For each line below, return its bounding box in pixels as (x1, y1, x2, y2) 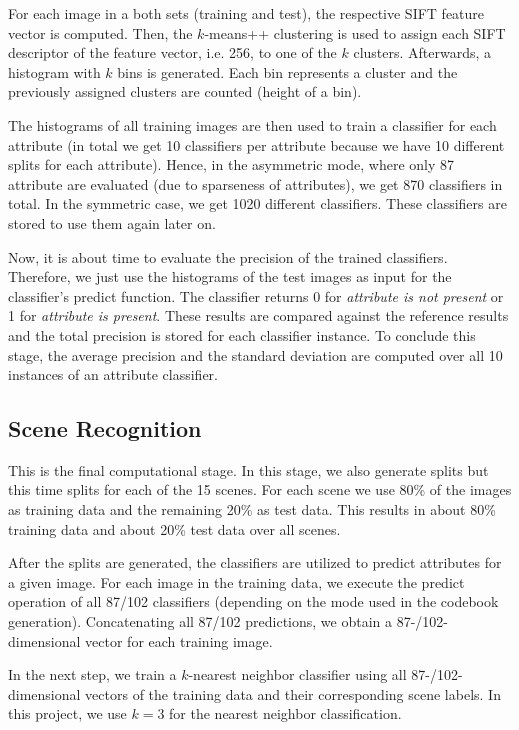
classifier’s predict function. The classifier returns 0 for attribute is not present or (8, 285, 504, 306)
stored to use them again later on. (8, 212, 216, 233)
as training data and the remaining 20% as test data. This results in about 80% (8, 499, 496, 520)
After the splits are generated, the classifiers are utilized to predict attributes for (8, 552, 502, 573)
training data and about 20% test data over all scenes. (8, 518, 341, 539)
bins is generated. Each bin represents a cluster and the (117, 61, 458, 82)
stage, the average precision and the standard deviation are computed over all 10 (8, 344, 503, 365)
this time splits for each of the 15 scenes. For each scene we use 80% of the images (8, 479, 512, 500)
